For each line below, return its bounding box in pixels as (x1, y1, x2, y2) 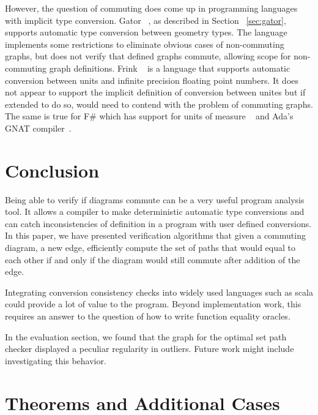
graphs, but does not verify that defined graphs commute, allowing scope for (5, 50, 291, 62)
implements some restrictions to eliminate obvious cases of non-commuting (5, 37, 284, 50)
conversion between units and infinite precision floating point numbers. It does (5, 73, 299, 86)
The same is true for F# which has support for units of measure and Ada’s (5, 110, 294, 122)
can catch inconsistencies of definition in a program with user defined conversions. (5, 217, 312, 230)
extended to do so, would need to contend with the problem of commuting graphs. (5, 97, 313, 110)
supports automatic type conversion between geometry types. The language (5, 26, 287, 39)
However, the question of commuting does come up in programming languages (5, 2, 298, 14)
